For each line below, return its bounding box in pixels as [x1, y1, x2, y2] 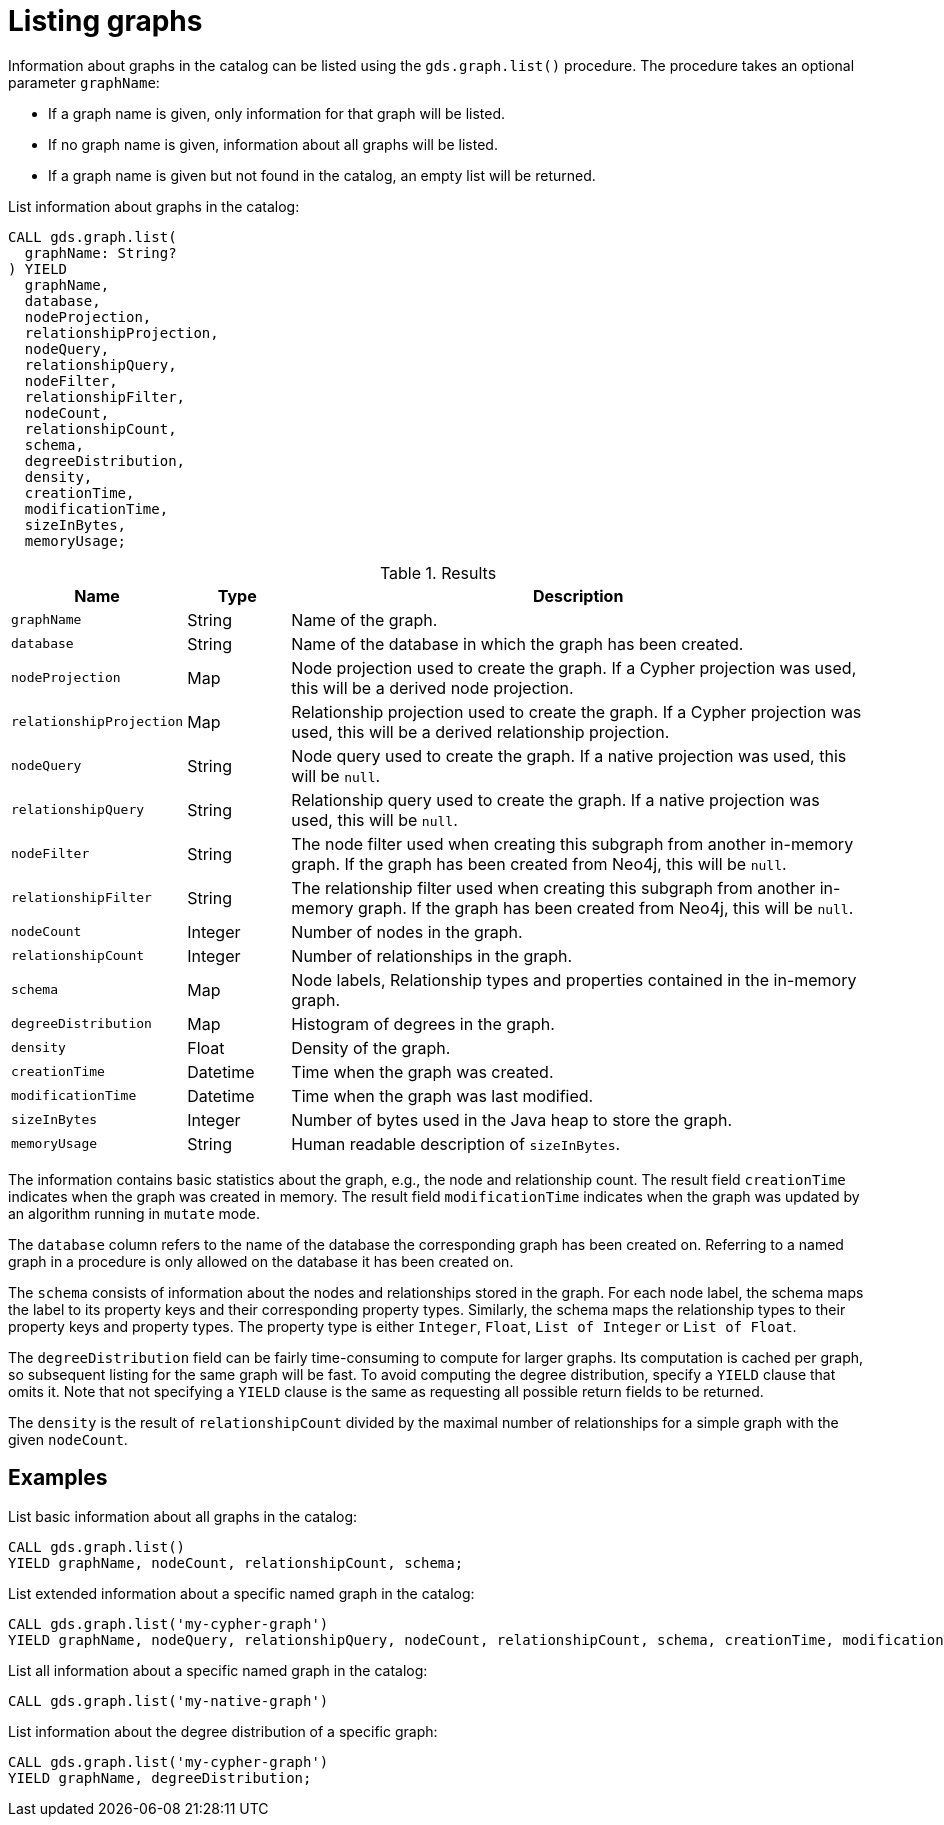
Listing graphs [8, 4, 203, 38]
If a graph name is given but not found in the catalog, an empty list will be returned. [48, 166, 596, 184]
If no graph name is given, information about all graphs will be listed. [48, 135, 498, 153]
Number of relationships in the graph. [291, 945, 573, 966]
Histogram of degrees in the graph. [291, 1013, 555, 1034]
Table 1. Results [379, 562, 497, 583]
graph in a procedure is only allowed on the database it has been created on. [8, 1252, 514, 1270]
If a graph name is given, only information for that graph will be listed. [48, 104, 506, 122]
